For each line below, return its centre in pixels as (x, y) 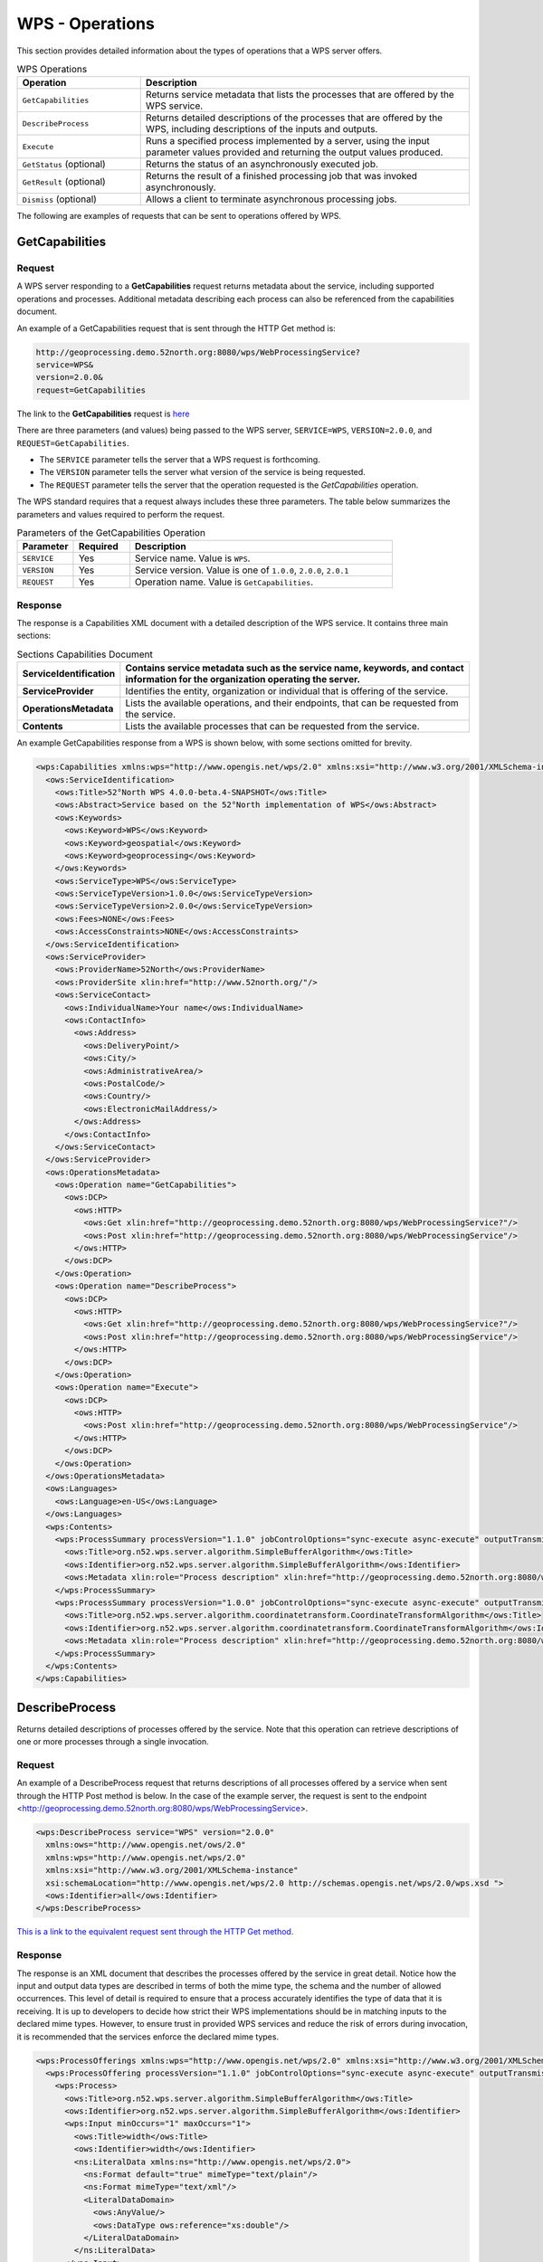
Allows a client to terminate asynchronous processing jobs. (271, 199)
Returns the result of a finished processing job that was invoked (281, 176)
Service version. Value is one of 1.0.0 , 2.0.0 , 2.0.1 (242, 570)
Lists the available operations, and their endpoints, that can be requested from (292, 703)
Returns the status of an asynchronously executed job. (262, 165)
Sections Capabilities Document (85, 654)
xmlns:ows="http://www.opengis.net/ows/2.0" (146, 1845)
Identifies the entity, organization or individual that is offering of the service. (287, 691)
